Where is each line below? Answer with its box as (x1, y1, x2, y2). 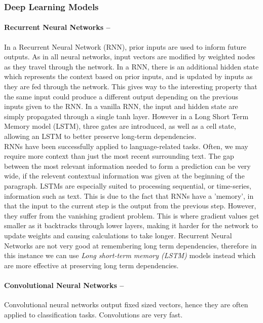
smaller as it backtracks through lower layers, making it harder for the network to (4, 220, 258, 231)
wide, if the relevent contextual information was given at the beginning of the (4, 170, 245, 181)
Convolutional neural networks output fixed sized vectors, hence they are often (4, 299, 248, 310)
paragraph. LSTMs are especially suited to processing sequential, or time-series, (4, 180, 251, 191)
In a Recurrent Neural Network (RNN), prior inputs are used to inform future (4, 41, 247, 52)
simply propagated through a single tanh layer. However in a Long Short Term (4, 111, 249, 121)
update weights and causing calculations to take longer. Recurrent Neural (4, 230, 232, 240)
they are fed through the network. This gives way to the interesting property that (4, 81, 257, 92)
